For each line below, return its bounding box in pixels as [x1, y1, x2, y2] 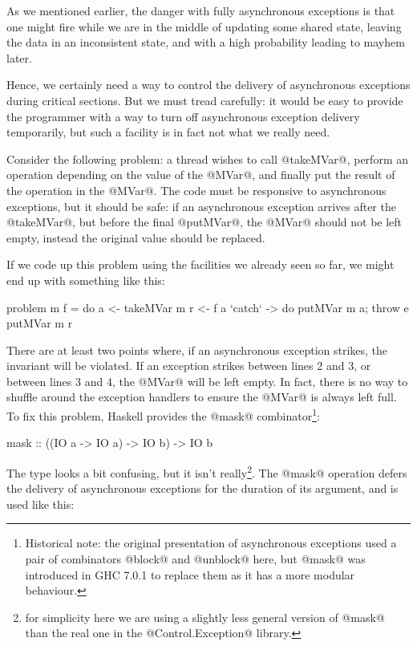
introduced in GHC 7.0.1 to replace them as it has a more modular [25, 566, 355, 583]
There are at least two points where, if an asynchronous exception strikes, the [6, 341, 388, 358]
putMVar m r [6, 315, 73, 331]
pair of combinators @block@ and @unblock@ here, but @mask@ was [25, 550, 366, 567]
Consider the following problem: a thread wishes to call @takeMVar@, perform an [6, 150, 408, 167]
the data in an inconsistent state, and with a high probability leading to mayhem [6, 34, 405, 51]
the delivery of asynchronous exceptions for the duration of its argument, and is [6, 480, 399, 497]
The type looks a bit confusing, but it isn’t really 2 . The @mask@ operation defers [6, 461, 407, 481]
